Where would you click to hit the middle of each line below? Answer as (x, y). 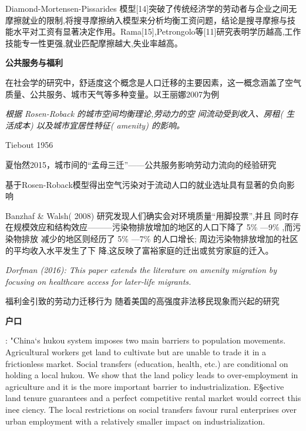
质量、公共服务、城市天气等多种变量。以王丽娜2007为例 (112, 94)
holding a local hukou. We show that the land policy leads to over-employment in (152, 375)
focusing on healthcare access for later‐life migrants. (98, 281)
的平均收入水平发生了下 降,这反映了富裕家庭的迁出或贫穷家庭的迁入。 (139, 250)
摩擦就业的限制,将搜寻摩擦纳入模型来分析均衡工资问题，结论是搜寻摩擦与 (146, 20)
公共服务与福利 (34, 63)
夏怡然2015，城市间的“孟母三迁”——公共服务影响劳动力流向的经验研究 (141, 164)
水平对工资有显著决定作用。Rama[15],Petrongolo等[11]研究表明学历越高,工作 (157, 31)
